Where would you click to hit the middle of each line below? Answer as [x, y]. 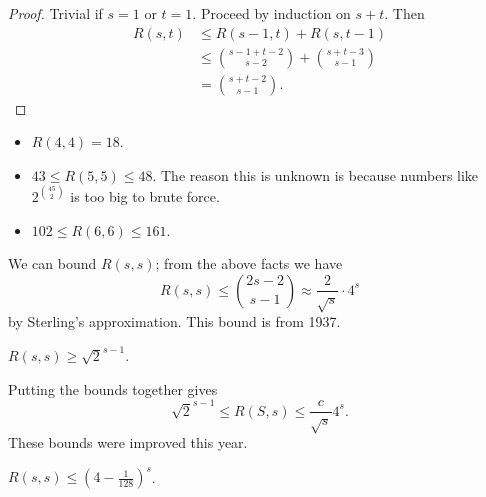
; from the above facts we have [249, 263]
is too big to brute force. [145, 195]
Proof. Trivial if [55, 13]
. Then [404, 13]
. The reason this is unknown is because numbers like [315, 174]
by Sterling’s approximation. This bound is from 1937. [174, 321]
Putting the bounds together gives [113, 388]
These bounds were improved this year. [128, 442]
